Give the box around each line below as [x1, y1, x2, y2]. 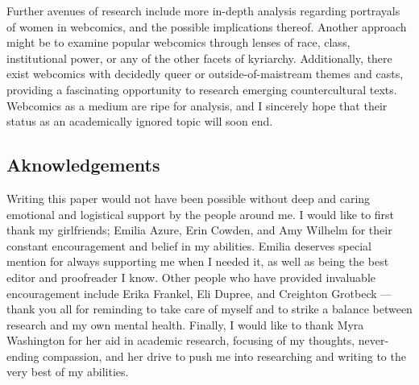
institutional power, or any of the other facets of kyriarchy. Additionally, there [6, 49, 392, 66]
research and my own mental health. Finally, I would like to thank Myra [6, 316, 364, 333]
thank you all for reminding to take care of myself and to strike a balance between [6, 300, 413, 317]
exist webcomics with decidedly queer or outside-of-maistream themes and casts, [6, 65, 404, 82]
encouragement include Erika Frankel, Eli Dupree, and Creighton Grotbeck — [6, 284, 392, 301]
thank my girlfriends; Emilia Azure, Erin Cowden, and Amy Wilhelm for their [6, 221, 392, 238]
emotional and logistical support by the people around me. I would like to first [6, 205, 395, 222]
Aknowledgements [6, 152, 160, 177]
